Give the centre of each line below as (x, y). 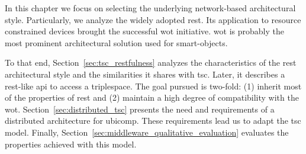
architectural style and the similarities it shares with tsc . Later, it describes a (145, 74)
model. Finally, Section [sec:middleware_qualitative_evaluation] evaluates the (147, 132)
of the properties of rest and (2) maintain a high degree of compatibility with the (152, 97)
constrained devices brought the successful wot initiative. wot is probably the (144, 31)
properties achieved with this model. (71, 144)
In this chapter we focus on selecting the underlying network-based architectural (150, 8)
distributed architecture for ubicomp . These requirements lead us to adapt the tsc (153, 121)
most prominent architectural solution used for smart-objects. (116, 42)
